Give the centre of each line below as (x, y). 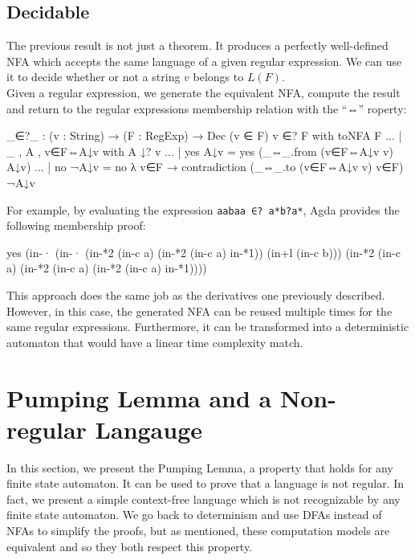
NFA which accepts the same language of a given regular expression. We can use (204, 61)
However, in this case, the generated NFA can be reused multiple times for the (199, 311)
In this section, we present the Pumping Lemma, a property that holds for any (200, 467)
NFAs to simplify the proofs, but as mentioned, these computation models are (198, 531)
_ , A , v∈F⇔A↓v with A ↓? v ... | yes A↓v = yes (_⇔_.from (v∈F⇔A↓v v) (200, 151)
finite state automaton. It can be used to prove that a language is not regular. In (205, 483)
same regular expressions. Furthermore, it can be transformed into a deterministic (208, 327)
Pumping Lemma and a (139, 397)
